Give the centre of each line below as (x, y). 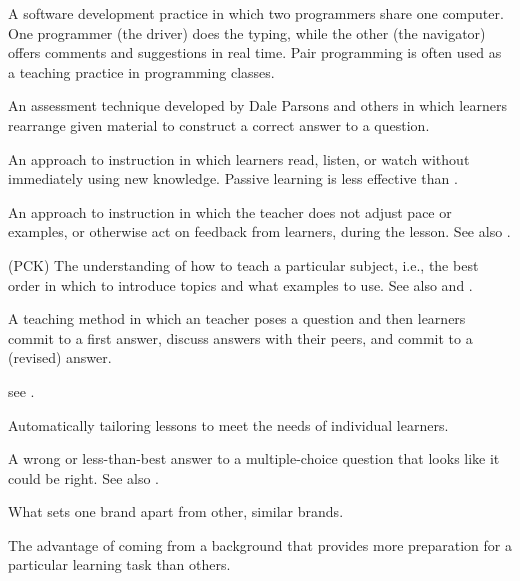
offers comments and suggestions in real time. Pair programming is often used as (255, 52)
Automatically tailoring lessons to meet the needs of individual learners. (228, 424)
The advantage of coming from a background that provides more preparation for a (260, 544)
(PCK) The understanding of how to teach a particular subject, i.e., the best (243, 264)
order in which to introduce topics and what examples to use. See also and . (240, 284)
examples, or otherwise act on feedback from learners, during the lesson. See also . (259, 231)
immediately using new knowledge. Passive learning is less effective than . (233, 178)
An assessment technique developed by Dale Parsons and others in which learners (257, 105)
